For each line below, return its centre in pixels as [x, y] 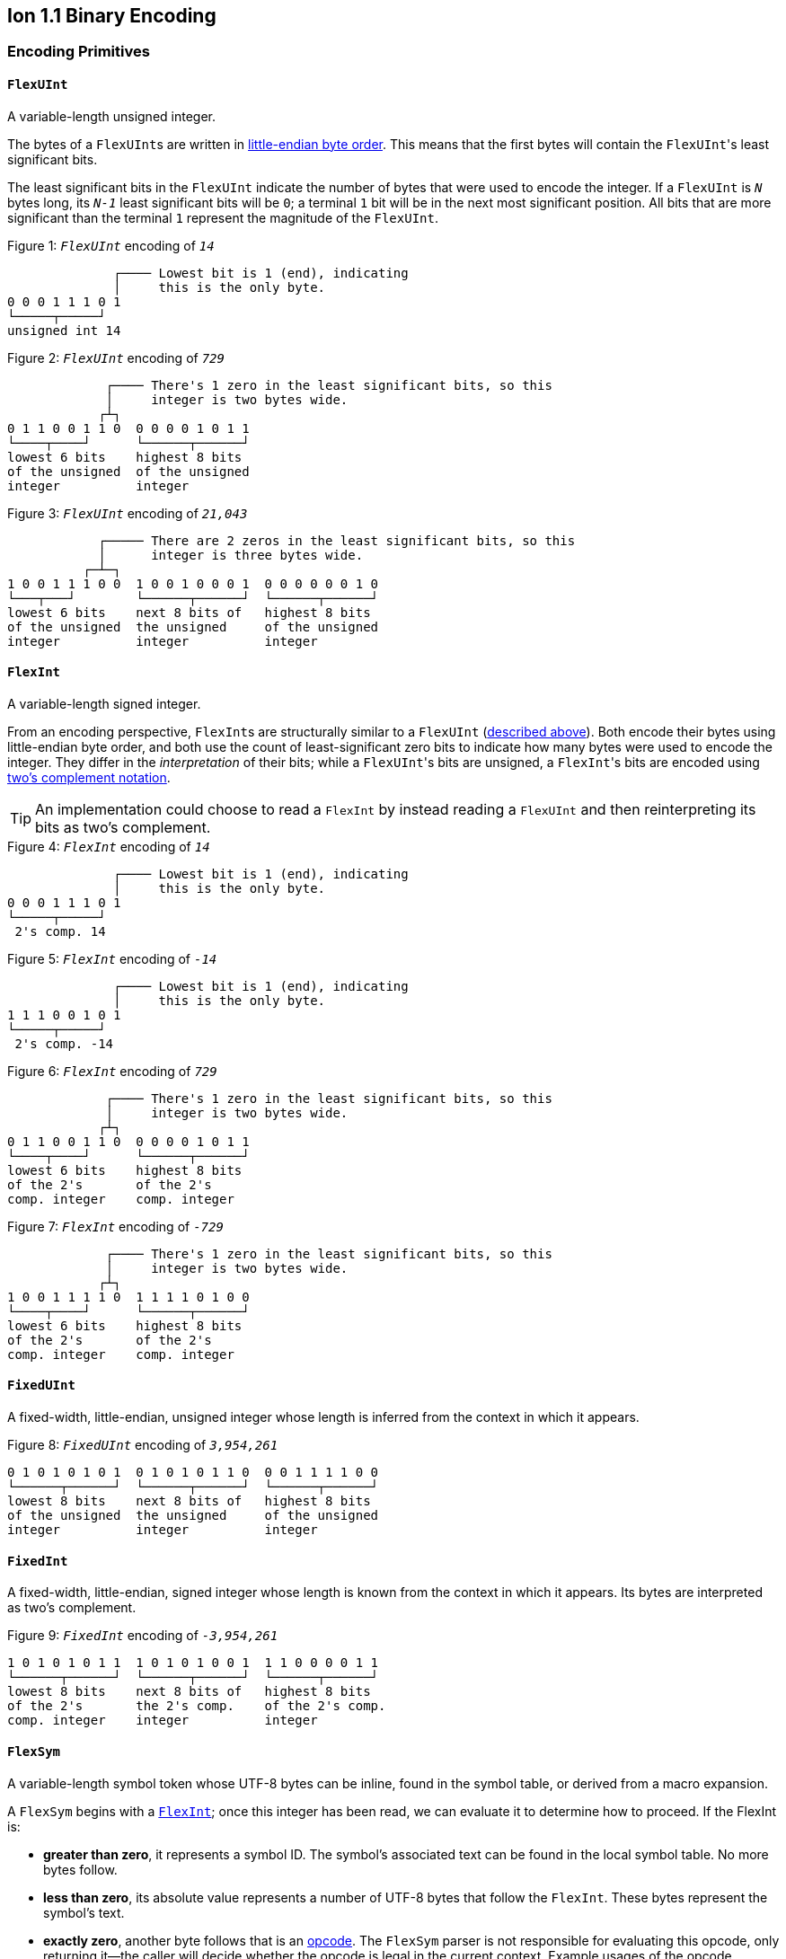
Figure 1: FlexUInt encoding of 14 [111, 245]
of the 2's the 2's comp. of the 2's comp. [197, 1706]
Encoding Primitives [79, 52]
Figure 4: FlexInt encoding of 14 [109, 846]
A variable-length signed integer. [104, 703]
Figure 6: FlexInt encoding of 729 [112, 1071]
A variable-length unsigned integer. [111, 116]
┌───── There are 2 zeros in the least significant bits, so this [337, 540]
